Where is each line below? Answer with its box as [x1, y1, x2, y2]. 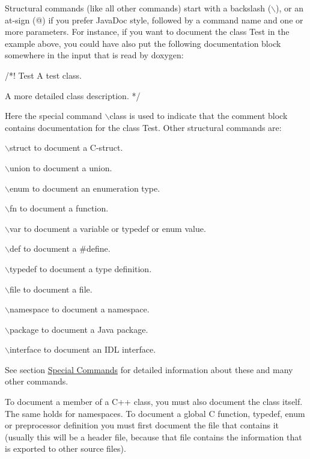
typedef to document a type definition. [9, 262, 152, 275]
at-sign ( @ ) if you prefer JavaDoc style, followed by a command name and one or [5, 13, 303, 26]
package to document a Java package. [9, 323, 148, 335]
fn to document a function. [9, 202, 109, 214]
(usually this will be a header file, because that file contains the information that [5, 430, 302, 443]
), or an [276, 2, 303, 14]
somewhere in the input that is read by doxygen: [5, 49, 184, 61]
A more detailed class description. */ [5, 89, 141, 102]
